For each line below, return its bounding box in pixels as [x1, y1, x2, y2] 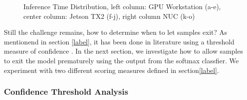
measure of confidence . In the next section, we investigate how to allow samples [4, 46, 243, 56]
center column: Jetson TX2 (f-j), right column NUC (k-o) [23, 11, 195, 21]
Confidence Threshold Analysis [4, 86, 128, 98]
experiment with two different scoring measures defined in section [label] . [4, 65, 219, 75]
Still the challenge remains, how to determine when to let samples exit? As [4, 27, 228, 37]
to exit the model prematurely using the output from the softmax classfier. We [4, 55, 239, 65]
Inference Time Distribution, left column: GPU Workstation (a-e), [23, 1, 221, 11]
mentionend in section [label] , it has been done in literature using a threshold [4, 36, 234, 46]
